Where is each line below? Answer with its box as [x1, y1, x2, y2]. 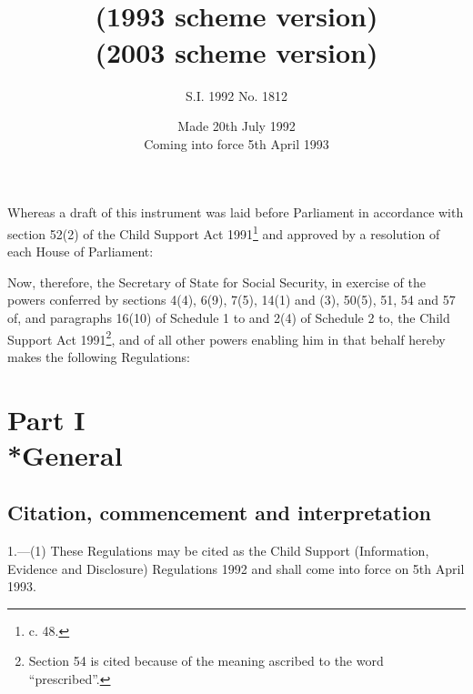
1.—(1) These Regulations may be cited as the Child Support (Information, [7, 541, 429, 560]
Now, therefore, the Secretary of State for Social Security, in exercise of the [7, 272, 427, 291]
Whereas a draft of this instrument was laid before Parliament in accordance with [7, 203, 464, 222]
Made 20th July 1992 [177, 116, 296, 136]
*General [7, 436, 123, 473]
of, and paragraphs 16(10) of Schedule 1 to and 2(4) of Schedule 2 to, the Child [7, 307, 450, 327]
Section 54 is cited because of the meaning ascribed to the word [28, 651, 384, 670]
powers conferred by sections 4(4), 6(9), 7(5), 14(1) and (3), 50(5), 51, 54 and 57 [7, 290, 456, 309]
